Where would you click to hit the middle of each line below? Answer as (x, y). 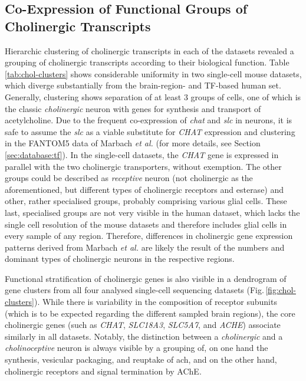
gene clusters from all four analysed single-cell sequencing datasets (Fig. (134, 290)
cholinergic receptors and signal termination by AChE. (103, 371)
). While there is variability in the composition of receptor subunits (155, 302)
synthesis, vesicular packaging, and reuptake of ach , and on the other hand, (141, 359)
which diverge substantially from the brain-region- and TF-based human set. (143, 85)
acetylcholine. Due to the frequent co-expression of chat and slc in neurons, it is (149, 120)
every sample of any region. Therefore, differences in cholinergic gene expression (149, 236)
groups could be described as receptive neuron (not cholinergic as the (129, 178)
